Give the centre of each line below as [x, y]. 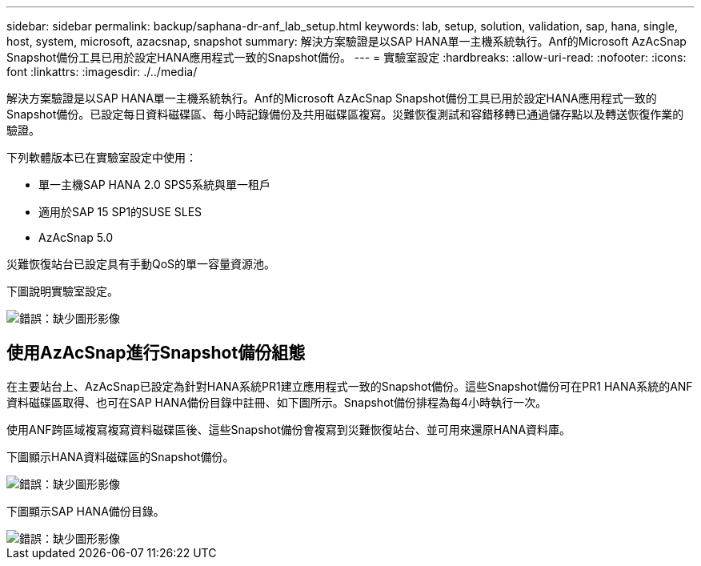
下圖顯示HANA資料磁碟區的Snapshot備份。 [120, 456]
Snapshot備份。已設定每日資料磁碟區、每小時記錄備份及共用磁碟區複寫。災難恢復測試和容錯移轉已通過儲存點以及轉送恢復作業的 [345, 114]
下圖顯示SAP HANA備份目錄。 [86, 511]
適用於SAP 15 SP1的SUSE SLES [120, 212]
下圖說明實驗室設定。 [62, 291]
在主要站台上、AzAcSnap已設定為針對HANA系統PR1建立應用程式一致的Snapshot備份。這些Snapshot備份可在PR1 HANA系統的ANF [350, 386]
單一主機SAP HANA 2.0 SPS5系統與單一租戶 [154, 185]
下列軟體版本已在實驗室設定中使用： [102, 157]
